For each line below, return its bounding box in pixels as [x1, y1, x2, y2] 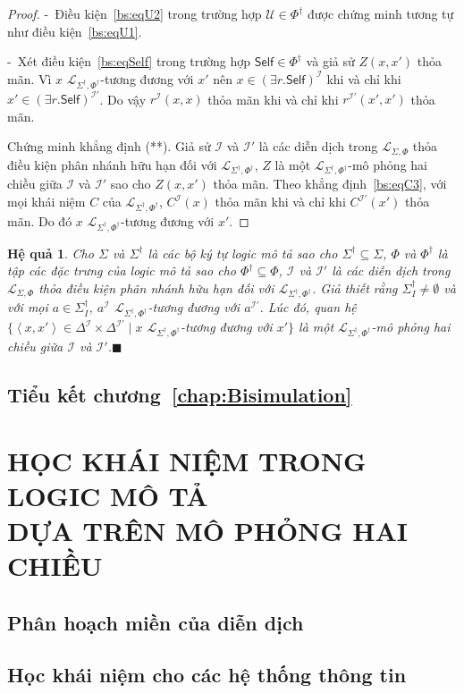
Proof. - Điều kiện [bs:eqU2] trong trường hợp [7, 4, 262, 22]
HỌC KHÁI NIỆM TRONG [7, 442, 367, 478]
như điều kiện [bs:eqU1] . [7, 21, 142, 40]
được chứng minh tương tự [307, 4, 454, 22]
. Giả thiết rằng [312, 278, 398, 297]
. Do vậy [99, 89, 147, 108]
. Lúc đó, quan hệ [259, 298, 357, 317]
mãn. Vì [7, 69, 52, 88]
